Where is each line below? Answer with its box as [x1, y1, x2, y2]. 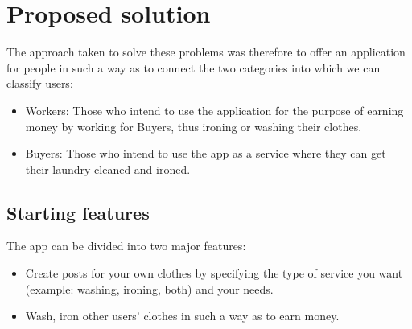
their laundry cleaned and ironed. [25, 160, 191, 177]
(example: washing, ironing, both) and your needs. [25, 280, 274, 297]
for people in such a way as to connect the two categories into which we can [6, 59, 381, 76]
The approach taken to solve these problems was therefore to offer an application [6, 43, 406, 60]
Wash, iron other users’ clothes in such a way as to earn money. [25, 307, 340, 324]
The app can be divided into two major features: [6, 237, 246, 254]
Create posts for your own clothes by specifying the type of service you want [25, 265, 403, 282]
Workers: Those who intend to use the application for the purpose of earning [25, 101, 404, 118]
